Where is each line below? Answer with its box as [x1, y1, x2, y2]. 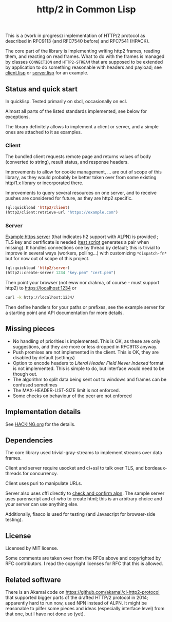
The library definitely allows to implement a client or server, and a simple [5, 124, 159, 129]
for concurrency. [22, 471, 58, 477]
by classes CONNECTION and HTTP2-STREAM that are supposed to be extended [5, 59, 163, 65]
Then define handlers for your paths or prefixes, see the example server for [5, 304, 165, 310]
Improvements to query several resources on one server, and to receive [5, 190, 157, 196]
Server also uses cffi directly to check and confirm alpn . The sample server [5, 490, 165, 496]
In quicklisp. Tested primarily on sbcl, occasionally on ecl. [5, 99, 127, 104]
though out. [12, 371, 37, 377]
